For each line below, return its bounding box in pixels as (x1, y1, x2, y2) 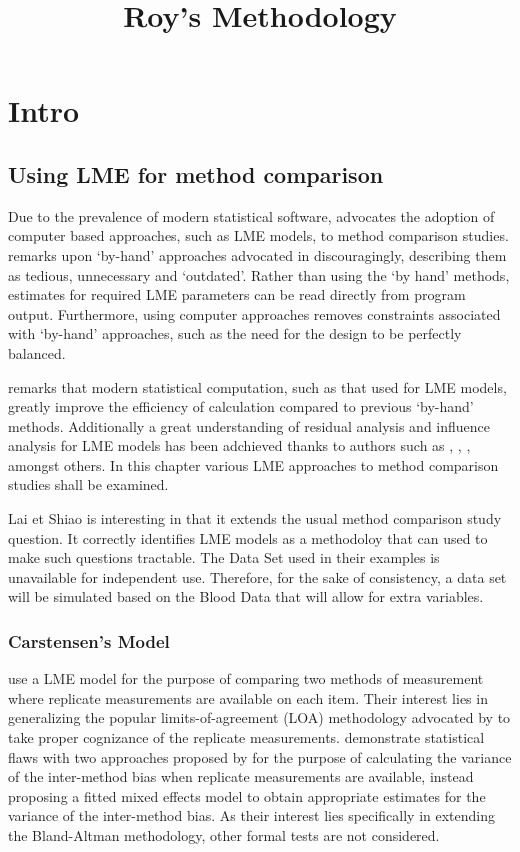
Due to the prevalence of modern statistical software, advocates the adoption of (8, 205, 495, 226)
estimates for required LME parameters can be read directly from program (8, 284, 466, 305)
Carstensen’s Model (8, 628, 170, 653)
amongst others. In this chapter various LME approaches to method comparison (8, 454, 499, 475)
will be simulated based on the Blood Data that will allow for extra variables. (8, 586, 484, 607)
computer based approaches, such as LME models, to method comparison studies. (8, 225, 509, 246)
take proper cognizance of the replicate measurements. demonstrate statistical (8, 727, 485, 748)
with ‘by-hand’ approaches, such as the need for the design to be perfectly (8, 323, 462, 344)
